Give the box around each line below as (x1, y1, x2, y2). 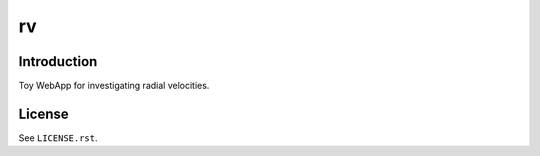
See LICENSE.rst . (18, 131, 99, 144)
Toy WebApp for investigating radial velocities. (18, 80, 210, 92)
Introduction (18, 53, 98, 70)
